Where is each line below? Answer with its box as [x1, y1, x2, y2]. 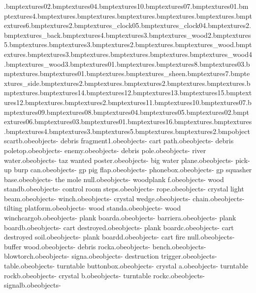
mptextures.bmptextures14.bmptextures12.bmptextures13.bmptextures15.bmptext [4, 87, 252, 98]
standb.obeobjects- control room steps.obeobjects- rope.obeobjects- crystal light [4, 184, 244, 194]
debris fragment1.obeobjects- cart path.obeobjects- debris [60, 135, 234, 146]
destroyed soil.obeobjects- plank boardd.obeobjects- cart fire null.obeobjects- [4, 232, 235, 242]
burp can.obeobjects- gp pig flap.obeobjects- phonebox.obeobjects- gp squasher [14, 164, 252, 175]
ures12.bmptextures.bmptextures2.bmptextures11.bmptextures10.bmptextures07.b [4, 97, 252, 107]
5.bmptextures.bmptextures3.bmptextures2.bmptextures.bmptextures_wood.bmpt [4, 39, 252, 50]
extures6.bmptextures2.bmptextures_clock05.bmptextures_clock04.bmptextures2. [4, 20, 251, 30]
